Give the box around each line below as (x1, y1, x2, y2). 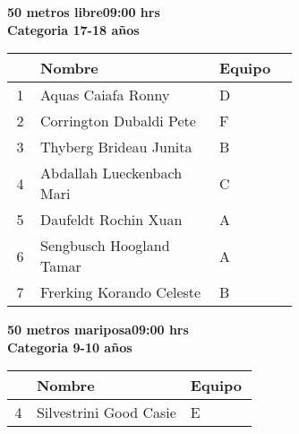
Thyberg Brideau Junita (40, 136, 192, 158)
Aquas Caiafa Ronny (40, 84, 170, 106)
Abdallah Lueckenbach (40, 162, 183, 184)
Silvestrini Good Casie (36, 402, 176, 423)
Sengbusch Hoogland (40, 235, 170, 256)
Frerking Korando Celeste (40, 282, 201, 303)
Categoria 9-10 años (7, 337, 132, 356)
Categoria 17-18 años (7, 20, 140, 39)
